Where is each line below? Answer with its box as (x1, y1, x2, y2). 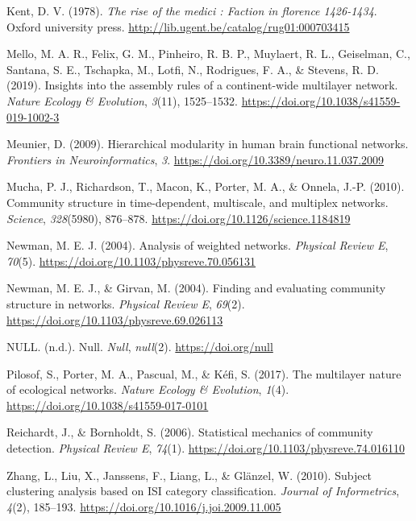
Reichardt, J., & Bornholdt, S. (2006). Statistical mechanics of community (6, 424, 373, 440)
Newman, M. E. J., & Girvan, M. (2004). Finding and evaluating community (6, 279, 386, 296)
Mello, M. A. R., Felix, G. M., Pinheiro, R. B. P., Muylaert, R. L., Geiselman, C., (6, 45, 410, 62)
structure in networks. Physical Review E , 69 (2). (6, 295, 245, 312)
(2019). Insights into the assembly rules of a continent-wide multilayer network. (6, 76, 398, 93)
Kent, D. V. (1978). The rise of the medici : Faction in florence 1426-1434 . (6, 2, 377, 19)
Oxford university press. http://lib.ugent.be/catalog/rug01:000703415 (6, 18, 350, 35)
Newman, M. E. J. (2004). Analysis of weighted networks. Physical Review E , (6, 237, 389, 254)
